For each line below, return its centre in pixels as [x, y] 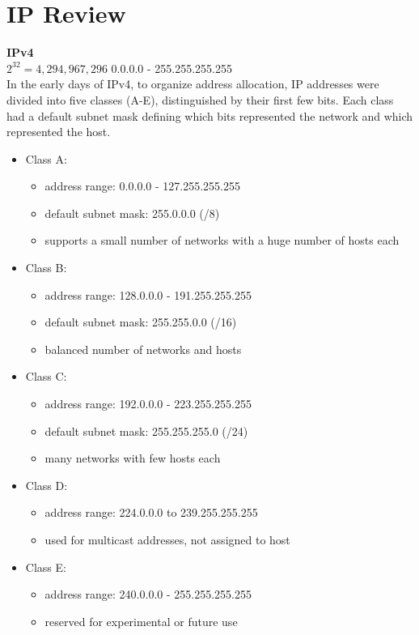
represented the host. [59, 132]
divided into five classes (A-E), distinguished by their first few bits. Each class [200, 99]
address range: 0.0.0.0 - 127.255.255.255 [142, 186]
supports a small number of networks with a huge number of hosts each [222, 240]
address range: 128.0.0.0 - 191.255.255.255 [148, 294]
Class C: [46, 376]
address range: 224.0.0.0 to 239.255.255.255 [151, 512]
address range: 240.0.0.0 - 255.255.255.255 [148, 594]
